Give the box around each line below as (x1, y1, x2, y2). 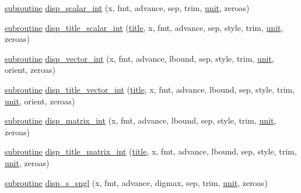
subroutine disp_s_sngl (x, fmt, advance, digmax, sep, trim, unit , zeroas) (5, 176, 268, 188)
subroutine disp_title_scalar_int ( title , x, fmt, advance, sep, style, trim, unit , (5, 21, 283, 33)
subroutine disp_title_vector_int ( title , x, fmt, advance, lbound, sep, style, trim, (5, 83, 295, 95)
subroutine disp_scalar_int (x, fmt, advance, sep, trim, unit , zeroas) (5, 2, 250, 13)
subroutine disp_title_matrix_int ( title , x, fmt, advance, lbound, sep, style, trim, (5, 145, 297, 157)
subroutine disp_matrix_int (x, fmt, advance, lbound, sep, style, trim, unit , (5, 114, 276, 127)
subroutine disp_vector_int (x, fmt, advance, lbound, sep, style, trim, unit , (5, 52, 274, 64)
